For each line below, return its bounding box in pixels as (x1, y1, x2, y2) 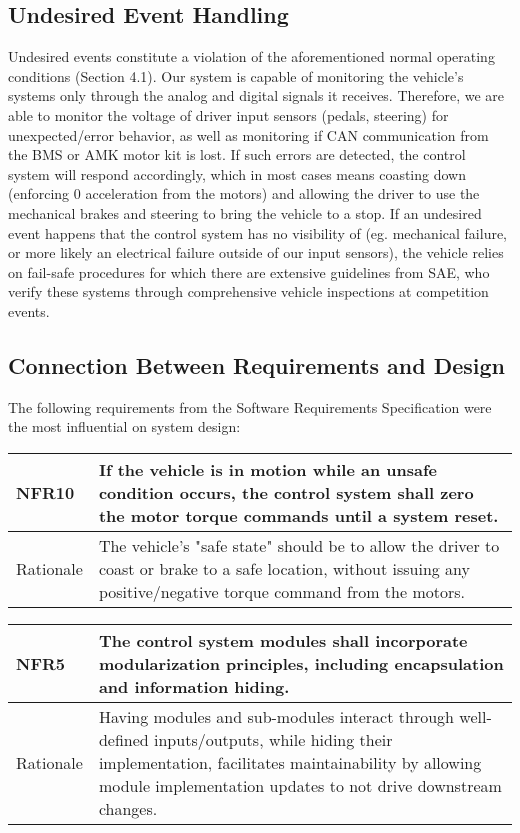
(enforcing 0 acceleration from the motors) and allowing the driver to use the (8, 183, 480, 204)
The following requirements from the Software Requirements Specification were (8, 396, 492, 417)
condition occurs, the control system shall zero (98, 480, 474, 504)
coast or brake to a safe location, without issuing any (98, 556, 471, 580)
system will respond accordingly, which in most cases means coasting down (8, 163, 466, 184)
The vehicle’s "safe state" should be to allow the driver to (98, 533, 500, 557)
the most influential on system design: (8, 416, 241, 437)
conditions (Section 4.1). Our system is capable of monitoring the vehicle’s (8, 65, 464, 86)
